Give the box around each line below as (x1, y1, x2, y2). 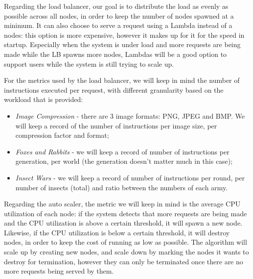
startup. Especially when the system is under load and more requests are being (4, 39, 241, 50)
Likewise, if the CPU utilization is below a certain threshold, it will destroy (4, 227, 230, 237)
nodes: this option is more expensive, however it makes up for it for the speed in (4, 29, 245, 40)
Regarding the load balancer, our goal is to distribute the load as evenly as (4, 1, 229, 11)
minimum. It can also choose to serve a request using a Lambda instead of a (4, 20, 232, 30)
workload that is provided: (4, 94, 83, 104)
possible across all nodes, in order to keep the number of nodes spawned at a (4, 10, 234, 21)
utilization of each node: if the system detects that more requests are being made (4, 208, 247, 218)
